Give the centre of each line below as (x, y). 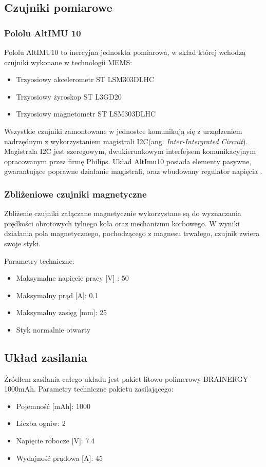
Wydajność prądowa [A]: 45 (59, 458)
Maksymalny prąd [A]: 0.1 (57, 295)
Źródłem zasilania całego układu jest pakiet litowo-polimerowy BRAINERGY (126, 378)
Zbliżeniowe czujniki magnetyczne (75, 194)
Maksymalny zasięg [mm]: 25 (62, 312)
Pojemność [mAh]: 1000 (53, 406)
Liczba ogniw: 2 (41, 423)
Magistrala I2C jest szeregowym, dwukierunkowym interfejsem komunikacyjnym (130, 151)
